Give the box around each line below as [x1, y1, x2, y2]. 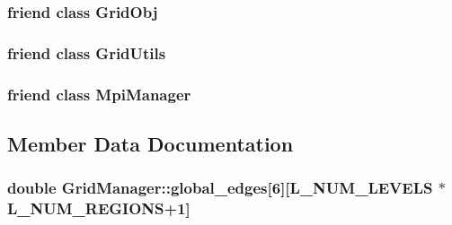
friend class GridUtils [7, 41, 166, 64]
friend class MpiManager [7, 82, 191, 105]
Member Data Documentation [7, 129, 294, 157]
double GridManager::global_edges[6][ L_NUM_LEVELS [7, 177, 433, 199]
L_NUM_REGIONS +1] [7, 197, 191, 220]
